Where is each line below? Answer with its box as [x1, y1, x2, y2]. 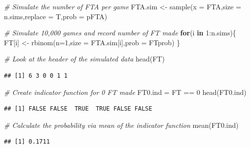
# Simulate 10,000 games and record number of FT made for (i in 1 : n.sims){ [4, 28, 236, 38]
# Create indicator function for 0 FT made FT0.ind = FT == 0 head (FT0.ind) [4, 87, 247, 97]
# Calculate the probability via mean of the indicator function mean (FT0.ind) [4, 119, 239, 130]
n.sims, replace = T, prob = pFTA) [4, 11, 107, 21]
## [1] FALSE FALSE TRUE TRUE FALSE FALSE [4, 105, 152, 113]
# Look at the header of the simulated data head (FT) [4, 54, 165, 64]
